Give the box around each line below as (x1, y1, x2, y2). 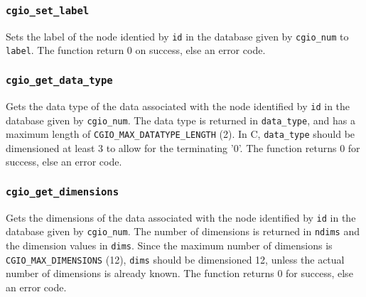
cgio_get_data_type (6, 75, 113, 87)
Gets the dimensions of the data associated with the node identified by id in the (6, 210, 356, 225)
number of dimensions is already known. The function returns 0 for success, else (6, 266, 353, 281)
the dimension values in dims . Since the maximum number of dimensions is (6, 238, 333, 253)
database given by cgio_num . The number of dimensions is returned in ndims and (6, 224, 360, 239)
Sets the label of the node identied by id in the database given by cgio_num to (6, 28, 349, 43)
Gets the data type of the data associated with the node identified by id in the (6, 98, 350, 113)
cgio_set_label (6, 4, 90, 16)
